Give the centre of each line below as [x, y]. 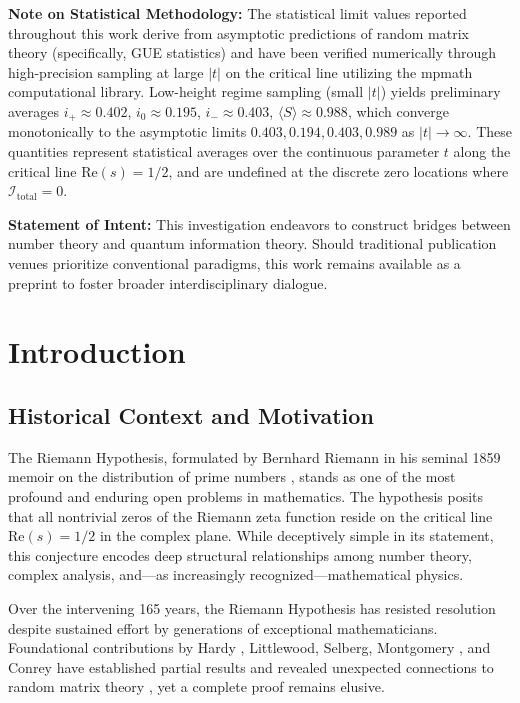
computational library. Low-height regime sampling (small [186, 91]
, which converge [398, 110]
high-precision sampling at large [106, 71]
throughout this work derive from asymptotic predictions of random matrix [238, 32]
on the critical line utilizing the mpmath [349, 71]
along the [482, 151]
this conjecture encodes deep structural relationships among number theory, [240, 554]
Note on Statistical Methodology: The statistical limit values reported [237, 13]
